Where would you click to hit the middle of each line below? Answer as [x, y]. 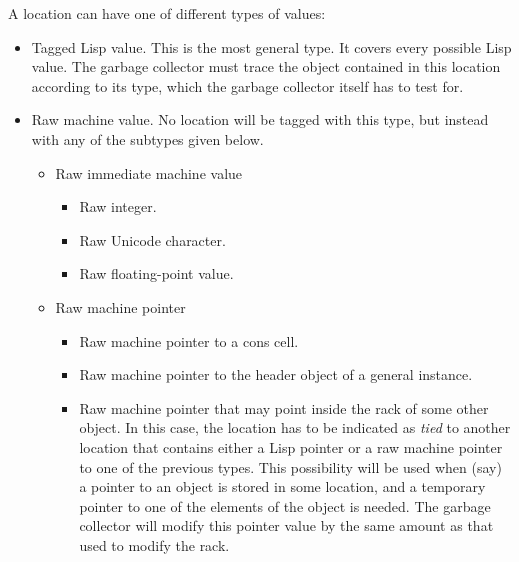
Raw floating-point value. [156, 273]
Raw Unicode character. [152, 239]
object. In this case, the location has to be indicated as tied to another [295, 427]
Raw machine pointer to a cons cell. [189, 340]
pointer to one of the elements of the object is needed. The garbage [285, 505]
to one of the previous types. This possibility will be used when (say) [290, 466]
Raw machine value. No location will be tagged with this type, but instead [260, 119]
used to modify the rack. [154, 544]
